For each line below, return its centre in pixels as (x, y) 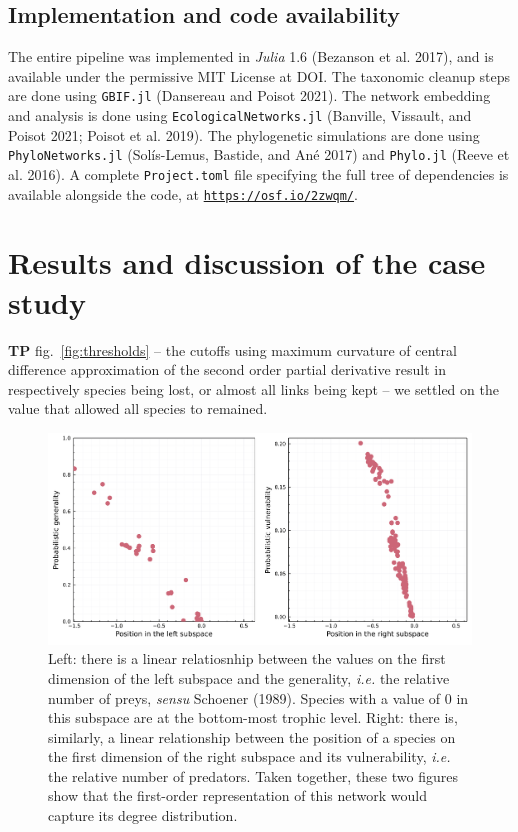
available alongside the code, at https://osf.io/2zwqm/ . (183, 193)
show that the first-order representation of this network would (237, 795)
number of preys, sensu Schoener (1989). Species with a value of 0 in (258, 697)
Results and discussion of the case (247, 262)
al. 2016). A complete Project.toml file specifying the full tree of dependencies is (258, 173)
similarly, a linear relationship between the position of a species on (252, 736)
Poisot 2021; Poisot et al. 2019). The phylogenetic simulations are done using (244, 134)
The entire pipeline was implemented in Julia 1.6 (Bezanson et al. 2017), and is (251, 56)
